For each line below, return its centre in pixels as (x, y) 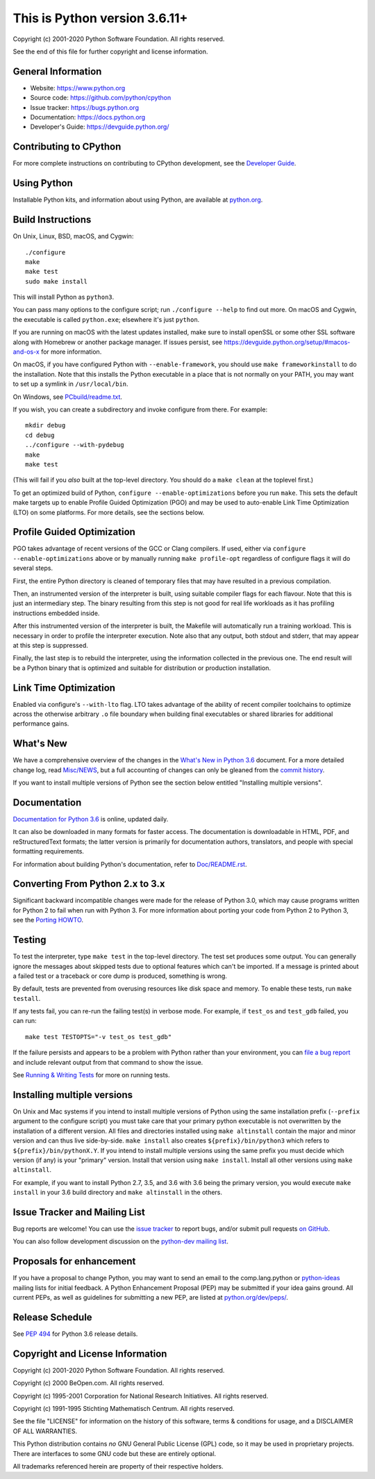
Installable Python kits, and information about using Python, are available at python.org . (138, 200)
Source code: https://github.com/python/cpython (101, 98)
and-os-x (26, 352)
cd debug (40, 435)
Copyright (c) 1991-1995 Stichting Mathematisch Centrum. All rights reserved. (124, 1409)
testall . (27, 998)
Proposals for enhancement (74, 1261)
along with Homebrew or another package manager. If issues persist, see (118, 342)
